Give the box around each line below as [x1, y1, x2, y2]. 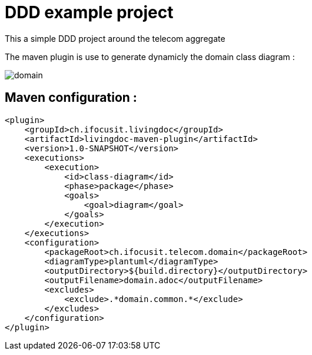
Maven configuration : [5, 90, 137, 105]
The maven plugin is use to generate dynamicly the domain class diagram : [5, 51, 295, 62]
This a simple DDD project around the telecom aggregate [5, 33, 225, 44]
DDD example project [5, 2, 174, 22]
